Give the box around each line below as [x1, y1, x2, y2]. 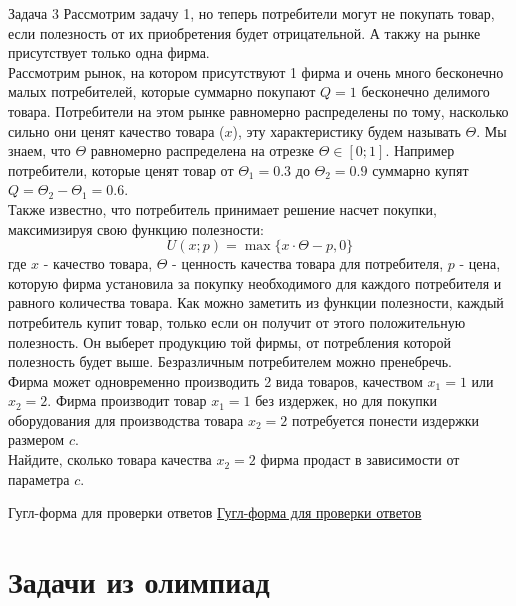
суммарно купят [372, 159, 469, 180]
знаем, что [8, 140, 71, 161]
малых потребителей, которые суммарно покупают [8, 81, 316, 102]
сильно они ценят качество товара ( [8, 120, 225, 141]
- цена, [459, 253, 501, 274]
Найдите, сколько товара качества [8, 449, 212, 470]
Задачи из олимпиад [8, 561, 270, 602]
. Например [385, 140, 455, 161]
